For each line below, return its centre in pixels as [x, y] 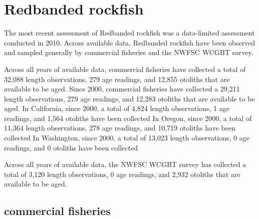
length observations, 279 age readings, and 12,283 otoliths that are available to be [129, 98]
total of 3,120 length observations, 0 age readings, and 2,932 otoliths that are [122, 174]
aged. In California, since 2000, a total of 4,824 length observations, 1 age [117, 108]
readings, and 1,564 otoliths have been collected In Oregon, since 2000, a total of [128, 118]
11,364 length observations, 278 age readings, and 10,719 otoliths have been [120, 128]
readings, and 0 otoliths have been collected [71, 147]
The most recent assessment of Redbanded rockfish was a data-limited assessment [129, 33]
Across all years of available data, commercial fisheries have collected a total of [125, 69]
